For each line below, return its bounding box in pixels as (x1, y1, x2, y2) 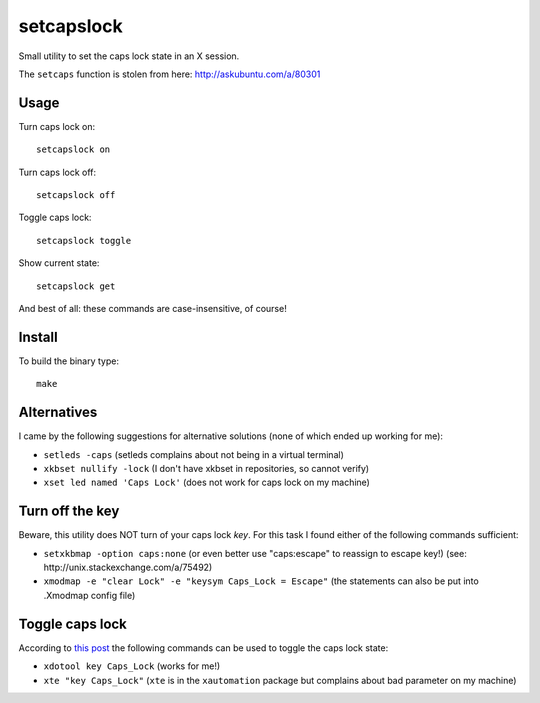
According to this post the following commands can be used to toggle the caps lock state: (18, 641, 389, 654)
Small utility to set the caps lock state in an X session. (18, 50, 240, 62)
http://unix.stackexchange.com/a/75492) (43, 561, 213, 574)
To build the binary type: (18, 355, 120, 367)
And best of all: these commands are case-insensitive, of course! (18, 302, 287, 314)
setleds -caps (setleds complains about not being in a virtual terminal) (43, 448, 344, 460)
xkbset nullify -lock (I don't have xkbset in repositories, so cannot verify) (43, 462, 370, 474)
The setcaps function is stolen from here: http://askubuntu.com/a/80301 (18, 68, 321, 80)
